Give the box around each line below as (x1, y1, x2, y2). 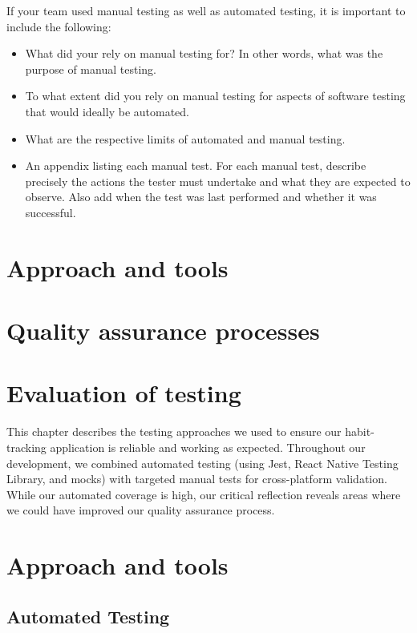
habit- (345, 423, 374, 440)
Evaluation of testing (6, 377, 241, 409)
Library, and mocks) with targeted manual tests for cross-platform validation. (6, 470, 387, 487)
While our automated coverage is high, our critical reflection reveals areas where (6, 486, 401, 502)
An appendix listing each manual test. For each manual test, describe (25, 157, 366, 174)
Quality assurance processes (6, 314, 320, 347)
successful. (25, 204, 76, 220)
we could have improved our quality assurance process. (6, 502, 275, 518)
